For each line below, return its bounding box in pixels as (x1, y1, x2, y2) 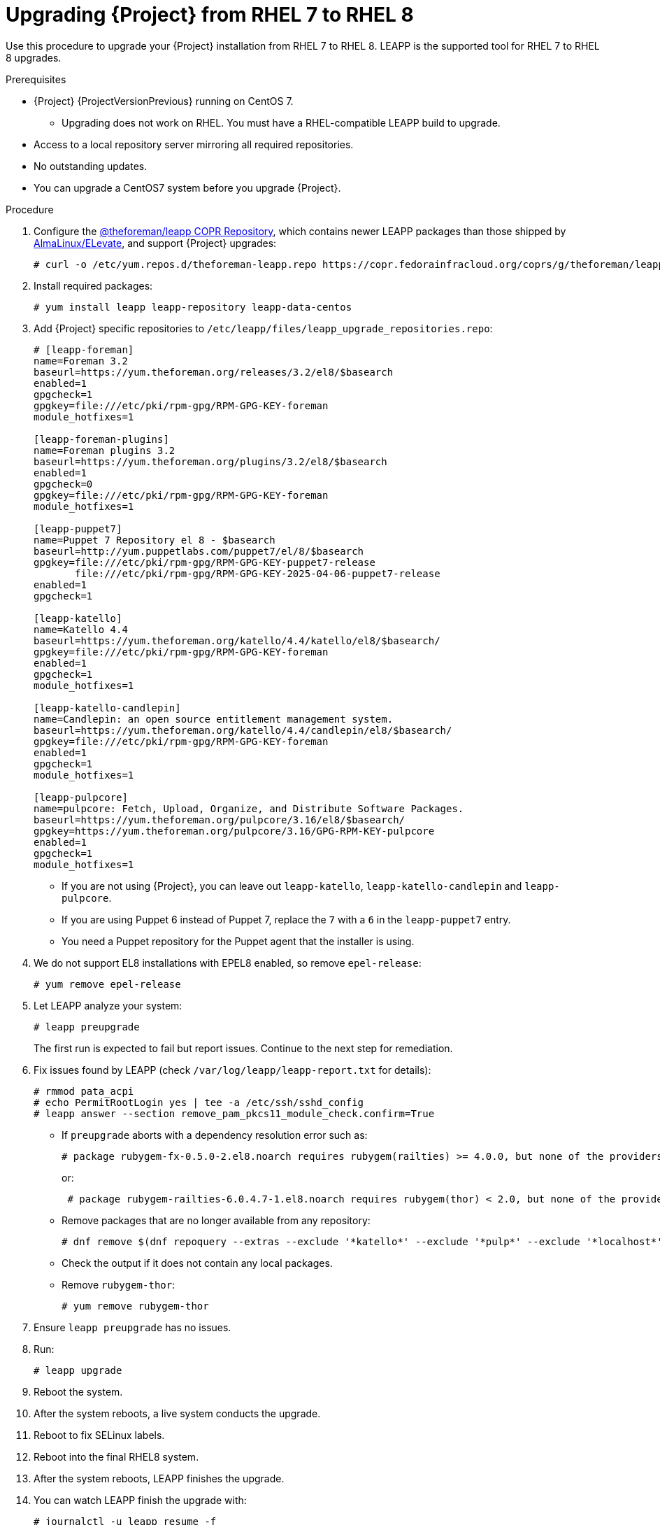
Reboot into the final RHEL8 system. (34, 1450, 199, 1463)
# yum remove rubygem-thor (62, 1300, 209, 1312)
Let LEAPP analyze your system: (34, 999, 182, 1012)
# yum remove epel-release (34, 978, 181, 990)
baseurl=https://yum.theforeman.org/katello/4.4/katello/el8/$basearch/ (34, 634, 440, 646)
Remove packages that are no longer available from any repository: (62, 1214, 371, 1226)
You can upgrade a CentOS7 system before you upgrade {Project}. (34, 181, 341, 194)
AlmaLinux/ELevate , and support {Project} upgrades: (34, 236, 277, 249)
